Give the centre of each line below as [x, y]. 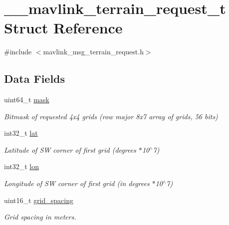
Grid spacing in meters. [40, 217]
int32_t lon [22, 166]
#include [18, 52]
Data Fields [35, 79]
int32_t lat [21, 133]
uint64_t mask [27, 100]
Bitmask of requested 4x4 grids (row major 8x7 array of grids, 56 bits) [111, 116]
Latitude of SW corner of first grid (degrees [70, 149]
